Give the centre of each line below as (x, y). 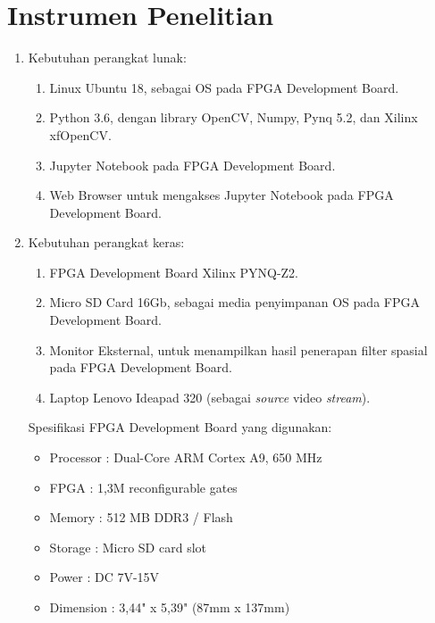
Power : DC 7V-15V (105, 577)
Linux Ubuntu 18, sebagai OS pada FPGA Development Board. (224, 87)
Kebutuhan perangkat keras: (106, 242)
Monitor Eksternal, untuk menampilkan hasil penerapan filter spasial (238, 349)
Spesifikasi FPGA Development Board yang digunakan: (180, 427)
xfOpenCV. (80, 134)
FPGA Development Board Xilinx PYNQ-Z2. (174, 272)
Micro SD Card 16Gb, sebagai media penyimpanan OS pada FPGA (234, 302)
